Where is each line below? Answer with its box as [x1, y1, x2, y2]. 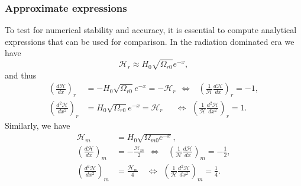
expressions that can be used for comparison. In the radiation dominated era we [5, 35, 294, 47]
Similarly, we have [5, 119, 70, 131]
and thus [5, 68, 37, 81]
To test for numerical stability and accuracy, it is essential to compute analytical [5, 24, 297, 36]
